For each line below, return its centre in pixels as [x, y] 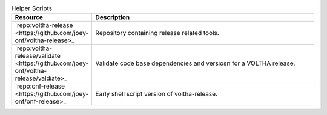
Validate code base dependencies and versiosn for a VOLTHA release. [195, 63]
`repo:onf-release [40, 86]
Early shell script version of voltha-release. [157, 94]
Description [113, 17]
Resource [29, 17]
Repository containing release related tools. [157, 33]
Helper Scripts [32, 8]
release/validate [38, 56]
